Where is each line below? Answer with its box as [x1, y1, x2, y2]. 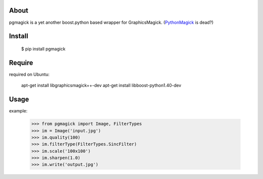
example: [9, 108, 28, 114]
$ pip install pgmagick [21, 46, 66, 52]
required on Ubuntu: [9, 71, 50, 77]
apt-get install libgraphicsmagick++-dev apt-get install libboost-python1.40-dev [21, 83, 182, 89]
